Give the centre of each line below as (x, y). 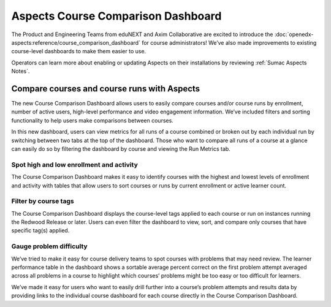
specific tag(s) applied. (40, 230)
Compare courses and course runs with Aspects (106, 89)
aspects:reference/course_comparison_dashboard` (76, 42)
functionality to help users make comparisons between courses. (93, 120)
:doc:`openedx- (294, 34)
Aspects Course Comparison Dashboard (116, 16)
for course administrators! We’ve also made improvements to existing (229, 42)
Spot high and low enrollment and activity (74, 164)
